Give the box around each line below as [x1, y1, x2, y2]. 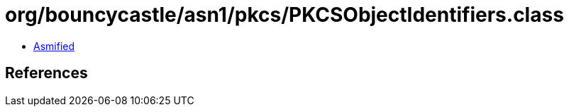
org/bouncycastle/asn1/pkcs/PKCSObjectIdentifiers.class [5, 3, 564, 27]
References [5, 64, 88, 82]
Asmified [33, 39, 75, 52]
